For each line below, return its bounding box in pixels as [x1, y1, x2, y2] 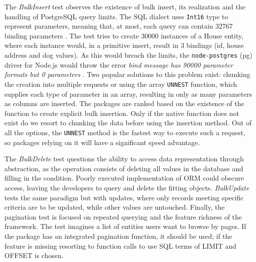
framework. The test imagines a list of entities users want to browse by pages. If [4, 221, 246, 231]
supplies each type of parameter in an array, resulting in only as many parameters [4, 88, 252, 99]
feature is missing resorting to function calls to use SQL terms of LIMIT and [4, 240, 237, 251]
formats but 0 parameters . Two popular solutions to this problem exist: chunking [4, 69, 251, 79]
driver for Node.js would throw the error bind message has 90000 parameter [4, 59, 233, 70]
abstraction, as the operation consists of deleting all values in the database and [4, 163, 244, 173]
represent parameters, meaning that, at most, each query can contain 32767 [4, 21, 233, 31]
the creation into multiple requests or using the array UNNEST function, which [4, 78, 237, 89]
